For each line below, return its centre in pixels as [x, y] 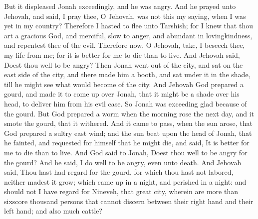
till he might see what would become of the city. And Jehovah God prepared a [124, 84]
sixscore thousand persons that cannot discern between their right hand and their [129, 201]
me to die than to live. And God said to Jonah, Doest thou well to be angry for [126, 152]
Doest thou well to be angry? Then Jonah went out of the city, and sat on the [124, 64]
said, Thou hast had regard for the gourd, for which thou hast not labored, [119, 172]
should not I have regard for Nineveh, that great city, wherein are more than [121, 191]
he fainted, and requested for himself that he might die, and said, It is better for [127, 143]
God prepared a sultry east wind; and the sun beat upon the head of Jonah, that [128, 133]
